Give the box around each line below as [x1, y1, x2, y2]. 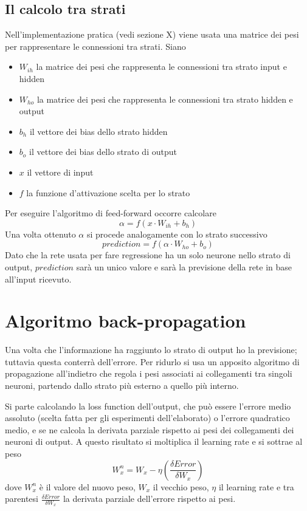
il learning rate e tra [218, 480, 294, 493]
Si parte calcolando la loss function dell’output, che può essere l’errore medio [5, 399, 291, 412]
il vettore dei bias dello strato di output [29, 145, 177, 158]
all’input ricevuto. [5, 272, 72, 285]
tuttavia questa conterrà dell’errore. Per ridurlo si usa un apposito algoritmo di [5, 355, 300, 368]
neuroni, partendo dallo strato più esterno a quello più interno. [5, 379, 239, 392]
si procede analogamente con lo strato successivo [86, 227, 267, 240]
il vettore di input [27, 165, 94, 178]
